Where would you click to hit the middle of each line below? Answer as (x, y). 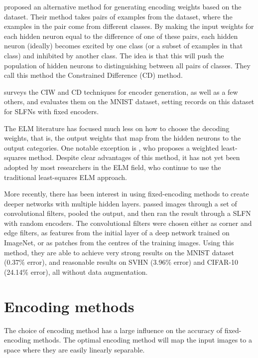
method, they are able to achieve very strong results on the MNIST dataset (119, 252)
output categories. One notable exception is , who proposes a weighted (112, 147)
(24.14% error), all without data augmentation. (76, 271)
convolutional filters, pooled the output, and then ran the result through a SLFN (128, 213)
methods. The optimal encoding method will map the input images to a (142, 340)
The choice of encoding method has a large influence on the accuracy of (113, 330)
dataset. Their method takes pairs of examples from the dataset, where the (118, 16)
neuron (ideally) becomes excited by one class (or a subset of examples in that (124, 46)
